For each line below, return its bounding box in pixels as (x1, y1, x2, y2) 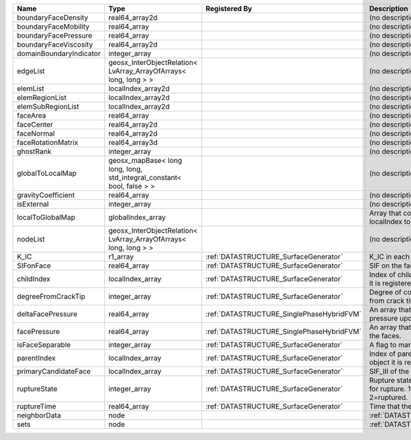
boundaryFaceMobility (16, 22, 90, 31)
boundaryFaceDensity (16, 13, 88, 22)
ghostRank (16, 147, 51, 156)
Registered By (206, 4, 253, 13)
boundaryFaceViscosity (16, 40, 93, 49)
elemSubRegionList (16, 102, 79, 111)
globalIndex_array (108, 213, 166, 222)
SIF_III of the (369, 367, 410, 376)
